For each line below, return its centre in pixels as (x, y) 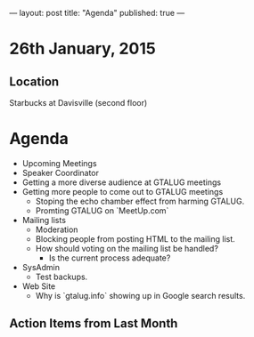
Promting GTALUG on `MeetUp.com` (102, 210)
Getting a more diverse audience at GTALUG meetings (121, 182)
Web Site (39, 286)
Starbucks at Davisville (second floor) (78, 103)
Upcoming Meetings (59, 163)
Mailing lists (44, 220)
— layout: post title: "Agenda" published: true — (97, 13)
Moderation (57, 229)
